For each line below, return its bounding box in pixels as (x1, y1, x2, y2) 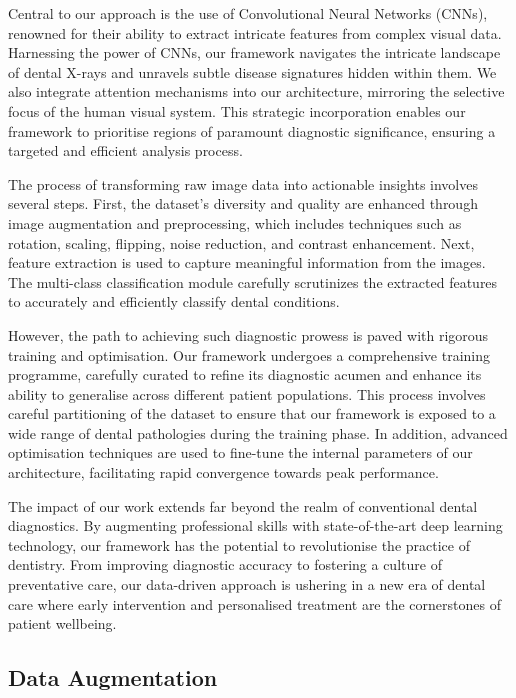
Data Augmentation (8, 662, 218, 693)
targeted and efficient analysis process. (8, 140, 243, 161)
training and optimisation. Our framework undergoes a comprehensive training (8, 344, 491, 365)
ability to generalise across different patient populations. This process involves (8, 383, 486, 404)
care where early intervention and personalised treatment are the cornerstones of (8, 593, 501, 614)
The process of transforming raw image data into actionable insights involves (8, 173, 478, 194)
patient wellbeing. (8, 613, 117, 634)
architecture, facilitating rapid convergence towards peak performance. (8, 462, 439, 483)
